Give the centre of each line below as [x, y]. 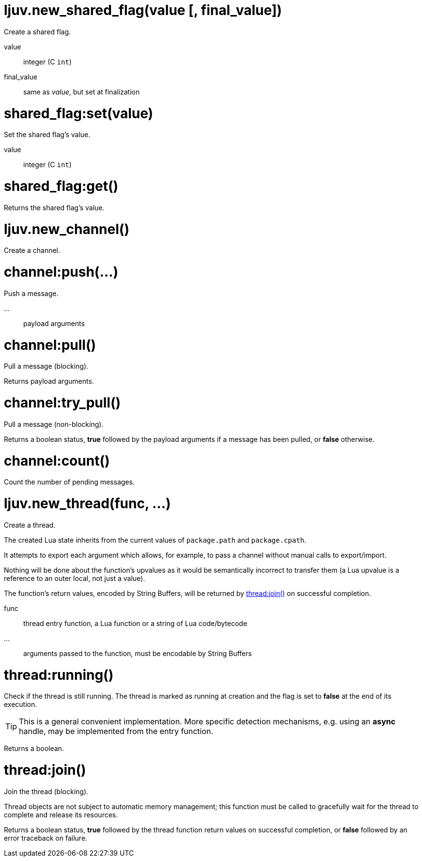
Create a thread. [30, 525]
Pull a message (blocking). [46, 366]
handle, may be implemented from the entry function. [116, 731]
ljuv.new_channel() [67, 229]
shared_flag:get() [61, 186]
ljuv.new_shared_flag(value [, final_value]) [143, 10]
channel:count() [57, 461]
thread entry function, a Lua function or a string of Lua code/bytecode [135, 623]
